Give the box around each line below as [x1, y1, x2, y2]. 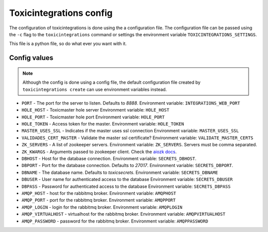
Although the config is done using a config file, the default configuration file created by [22, 79, 201, 85]
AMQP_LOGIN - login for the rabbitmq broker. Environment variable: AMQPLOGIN [21, 204, 183, 210]
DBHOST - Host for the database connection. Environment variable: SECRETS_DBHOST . [21, 156, 197, 162]
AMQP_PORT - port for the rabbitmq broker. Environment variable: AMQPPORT [21, 197, 176, 203]
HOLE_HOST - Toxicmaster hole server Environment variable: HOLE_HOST [21, 107, 170, 113]
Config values [9, 54, 54, 62]
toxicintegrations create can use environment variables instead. [22, 86, 167, 92]
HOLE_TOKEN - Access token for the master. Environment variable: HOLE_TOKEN [21, 121, 184, 127]
